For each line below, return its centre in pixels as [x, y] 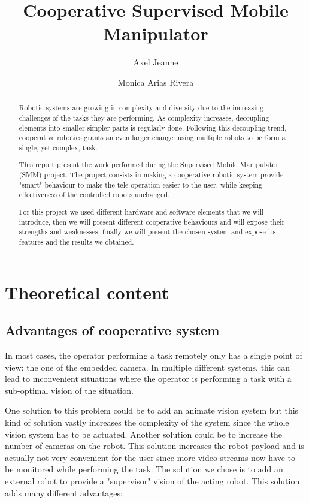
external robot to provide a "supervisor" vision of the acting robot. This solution [152, 481]
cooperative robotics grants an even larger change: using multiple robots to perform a [152, 138]
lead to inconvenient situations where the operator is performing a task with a [148, 379]
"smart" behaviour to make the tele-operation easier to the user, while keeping [141, 184]
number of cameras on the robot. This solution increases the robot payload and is [154, 446]
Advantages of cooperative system [112, 330]
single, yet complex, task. [58, 147]
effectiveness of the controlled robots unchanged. [94, 195]
